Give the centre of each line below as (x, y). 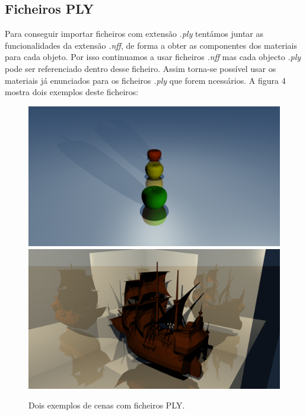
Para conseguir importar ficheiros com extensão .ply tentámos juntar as (134, 34)
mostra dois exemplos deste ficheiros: (72, 92)
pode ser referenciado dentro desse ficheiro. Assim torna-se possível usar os (141, 68)
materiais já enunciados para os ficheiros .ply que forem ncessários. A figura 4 (145, 80)
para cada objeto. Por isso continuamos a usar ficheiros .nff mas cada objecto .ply (153, 57)
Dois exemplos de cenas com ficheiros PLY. (107, 405)
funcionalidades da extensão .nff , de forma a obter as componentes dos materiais (151, 45)
